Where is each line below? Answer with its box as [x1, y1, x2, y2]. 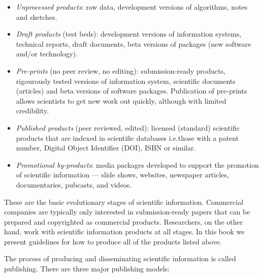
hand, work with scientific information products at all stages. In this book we [4, 226, 245, 237]
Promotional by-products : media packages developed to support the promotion [16, 159, 259, 170]
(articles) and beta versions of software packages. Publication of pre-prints [16, 85, 247, 96]
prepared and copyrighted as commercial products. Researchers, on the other [4, 216, 243, 227]
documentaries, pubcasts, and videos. [16, 179, 132, 190]
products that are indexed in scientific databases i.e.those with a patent [16, 132, 239, 143]
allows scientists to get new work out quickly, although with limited [16, 95, 226, 106]
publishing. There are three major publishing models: [4, 263, 170, 274]
